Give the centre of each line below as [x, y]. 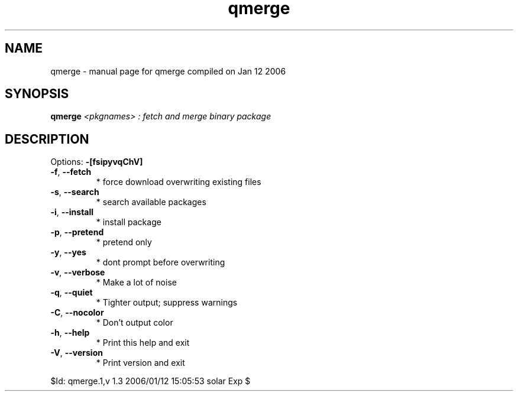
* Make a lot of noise [136, 283]
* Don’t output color [135, 323]
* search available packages [151, 202]
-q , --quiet [72, 293]
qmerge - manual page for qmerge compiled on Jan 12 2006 [168, 71]
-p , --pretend [77, 232]
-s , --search [75, 192]
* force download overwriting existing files [179, 182]
